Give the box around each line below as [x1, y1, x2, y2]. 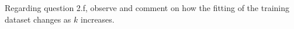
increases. [81, 13, 115, 25]
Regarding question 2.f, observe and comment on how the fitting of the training [5, 2, 289, 13]
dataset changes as [5, 13, 71, 25]
